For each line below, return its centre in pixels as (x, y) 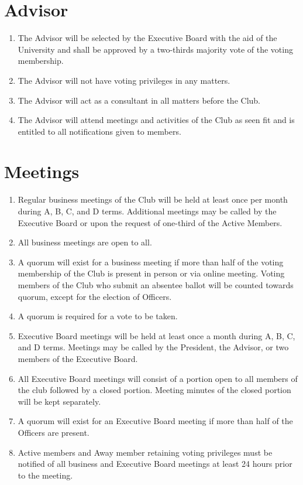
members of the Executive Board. (78, 358)
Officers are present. (54, 432)
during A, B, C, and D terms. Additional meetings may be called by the (147, 211)
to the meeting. (45, 475)
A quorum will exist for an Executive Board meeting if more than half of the (155, 421)
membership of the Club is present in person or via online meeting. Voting (151, 273)
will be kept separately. (59, 401)
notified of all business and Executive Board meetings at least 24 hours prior (155, 464)
